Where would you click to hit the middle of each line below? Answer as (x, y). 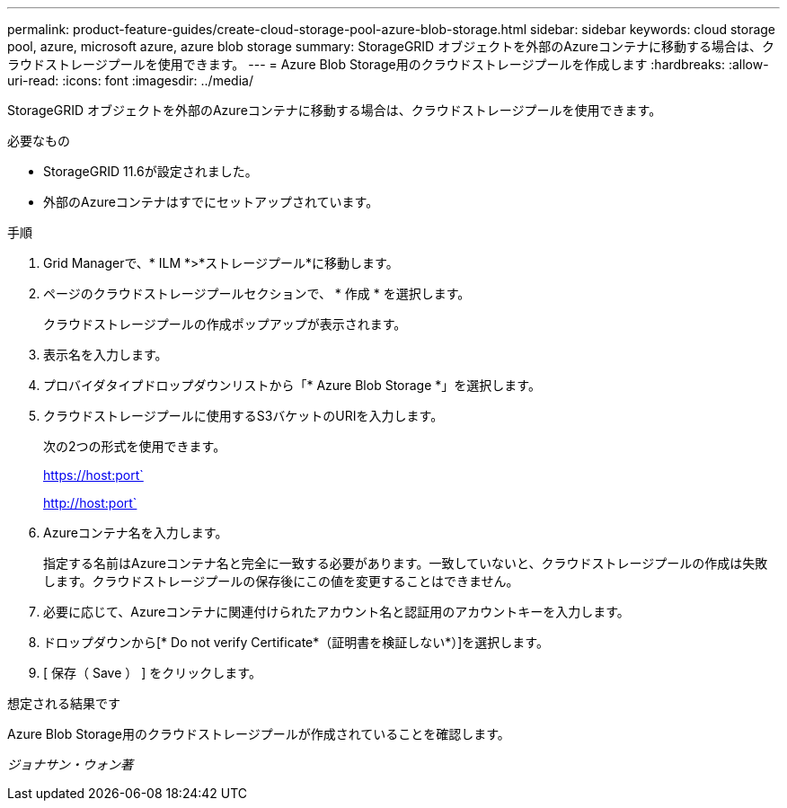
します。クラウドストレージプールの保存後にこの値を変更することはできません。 (281, 581)
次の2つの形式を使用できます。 (135, 446)
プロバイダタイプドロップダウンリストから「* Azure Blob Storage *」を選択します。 (292, 385)
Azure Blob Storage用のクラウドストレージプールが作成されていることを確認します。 (259, 734)
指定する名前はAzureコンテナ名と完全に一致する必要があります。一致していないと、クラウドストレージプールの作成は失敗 (406, 563)
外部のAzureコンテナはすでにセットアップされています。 (211, 202)
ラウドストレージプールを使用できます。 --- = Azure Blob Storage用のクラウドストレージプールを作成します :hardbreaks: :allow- (388, 64)
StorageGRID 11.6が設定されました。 (150, 171)
